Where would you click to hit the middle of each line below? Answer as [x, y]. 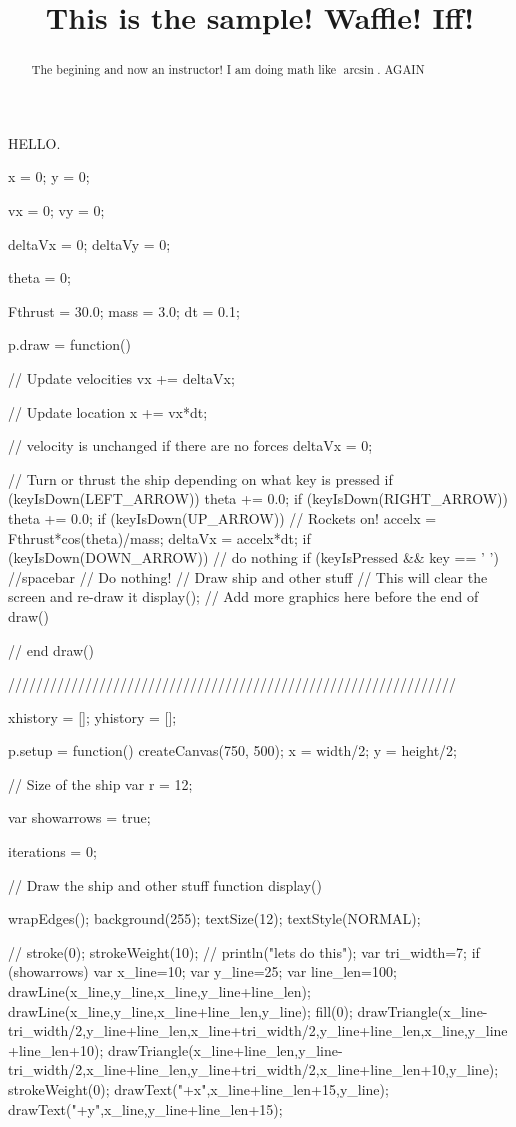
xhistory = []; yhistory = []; [92, 716]
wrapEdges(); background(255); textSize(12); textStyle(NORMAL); [214, 918]
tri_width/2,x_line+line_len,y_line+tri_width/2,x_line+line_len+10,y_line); [253, 1069]
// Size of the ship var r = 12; [100, 783]
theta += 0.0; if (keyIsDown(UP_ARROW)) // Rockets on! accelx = [222, 517]
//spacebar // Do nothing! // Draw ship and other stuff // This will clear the [248, 576]
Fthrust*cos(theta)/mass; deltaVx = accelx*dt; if [159, 537]
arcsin [358, 70]
